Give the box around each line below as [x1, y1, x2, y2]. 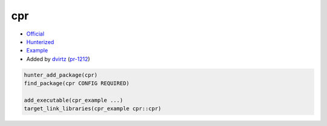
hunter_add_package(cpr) [24, 71, 98, 78]
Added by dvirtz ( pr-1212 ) [26, 55, 90, 63]
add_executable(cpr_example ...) [24, 96, 124, 104]
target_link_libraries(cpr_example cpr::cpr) [24, 106, 162, 112]
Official [26, 30, 45, 37]
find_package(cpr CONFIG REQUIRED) [24, 80, 130, 87]
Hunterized [26, 38, 54, 45]
